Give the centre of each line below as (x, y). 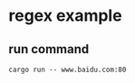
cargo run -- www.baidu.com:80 (67, 69)
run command (49, 49)
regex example (66, 16)
